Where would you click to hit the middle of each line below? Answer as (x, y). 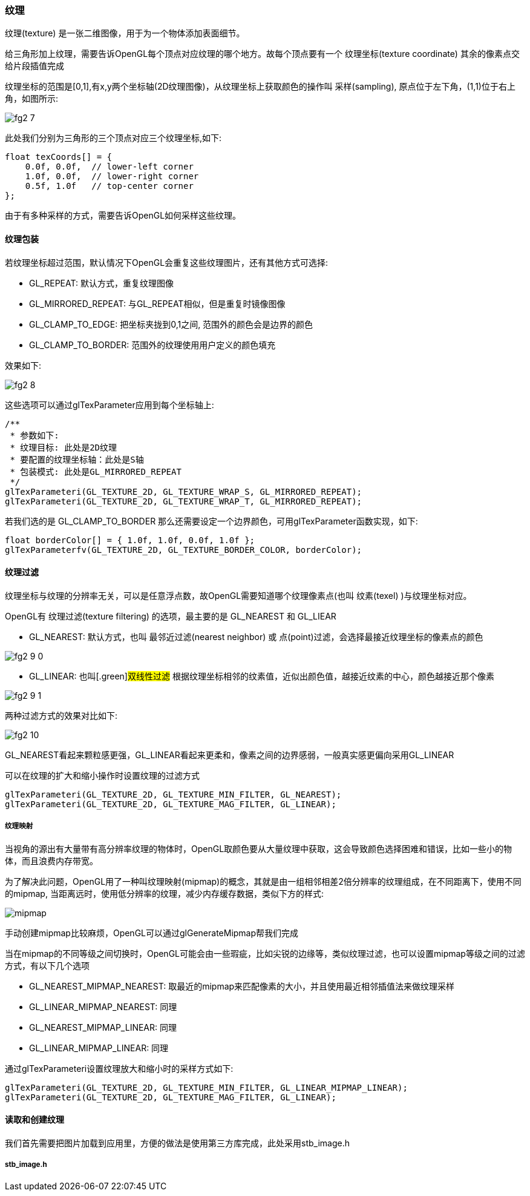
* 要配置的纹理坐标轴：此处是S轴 (77, 459)
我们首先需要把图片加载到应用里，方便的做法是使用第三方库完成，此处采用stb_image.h (177, 1143)
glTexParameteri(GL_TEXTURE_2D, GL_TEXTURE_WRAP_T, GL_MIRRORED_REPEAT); (184, 501)
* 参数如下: (34, 435)
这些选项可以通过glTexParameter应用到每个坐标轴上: (110, 405)
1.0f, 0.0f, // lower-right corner (112, 177)
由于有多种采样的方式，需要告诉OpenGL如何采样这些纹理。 (123, 216)
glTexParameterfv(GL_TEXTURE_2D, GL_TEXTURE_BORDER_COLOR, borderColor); (184, 550)
